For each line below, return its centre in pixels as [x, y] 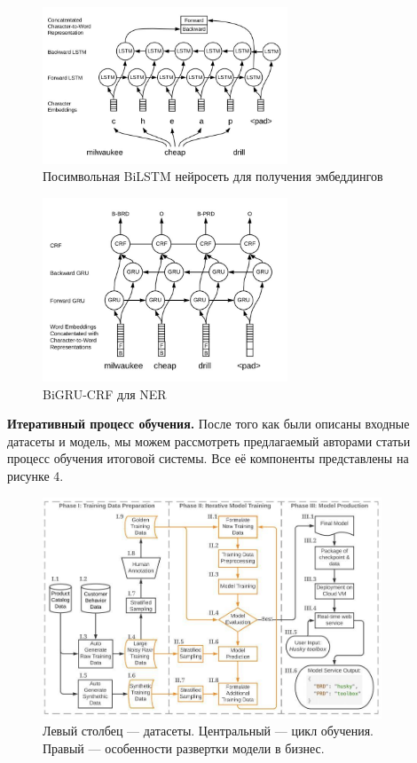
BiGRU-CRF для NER [105, 393]
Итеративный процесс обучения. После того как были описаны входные [208, 424]
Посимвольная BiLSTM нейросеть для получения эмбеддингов [213, 176]
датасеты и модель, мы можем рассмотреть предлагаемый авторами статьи [209, 440]
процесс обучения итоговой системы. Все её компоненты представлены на [208, 458]
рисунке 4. [35, 476]
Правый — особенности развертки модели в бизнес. [184, 748]
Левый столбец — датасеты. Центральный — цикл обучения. [208, 731]
